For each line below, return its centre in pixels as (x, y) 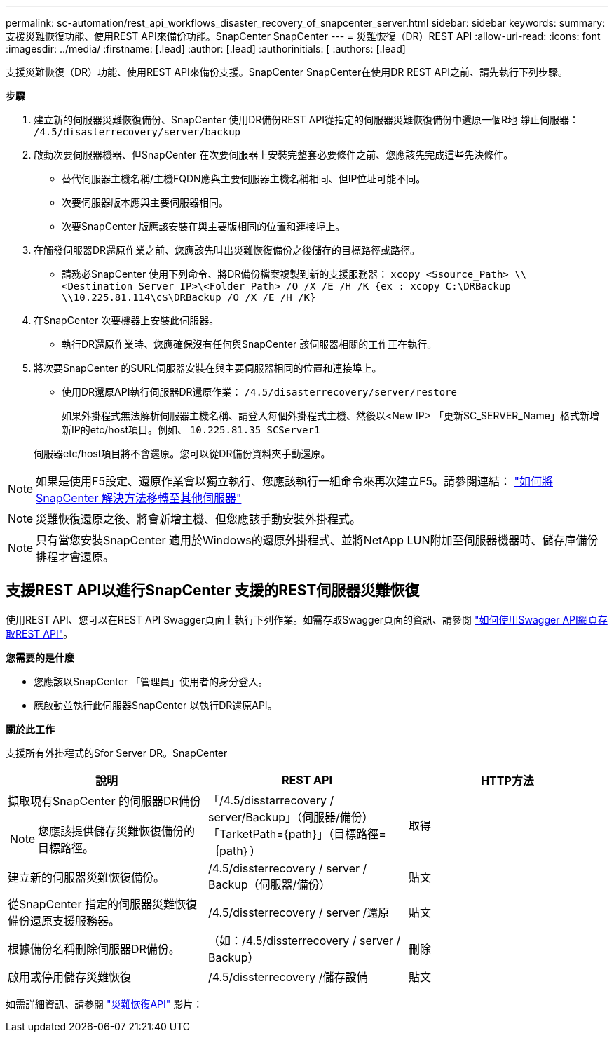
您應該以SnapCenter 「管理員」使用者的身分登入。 (151, 681)
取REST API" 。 (40, 633)
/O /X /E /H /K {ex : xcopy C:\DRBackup (398, 286)
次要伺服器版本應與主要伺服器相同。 (145, 202)
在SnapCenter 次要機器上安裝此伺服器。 (127, 320)
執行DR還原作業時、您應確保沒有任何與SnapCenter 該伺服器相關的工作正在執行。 (250, 344)
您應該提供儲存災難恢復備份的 (117, 831)
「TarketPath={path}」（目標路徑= (297, 834)
